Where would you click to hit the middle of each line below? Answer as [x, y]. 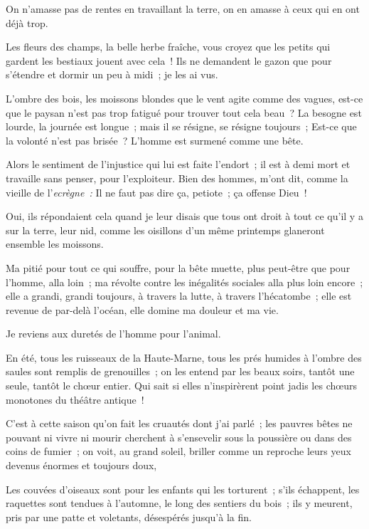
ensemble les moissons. [55, 244]
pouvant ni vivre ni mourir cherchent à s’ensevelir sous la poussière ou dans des [179, 437]
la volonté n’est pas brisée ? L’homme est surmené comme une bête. [155, 140]
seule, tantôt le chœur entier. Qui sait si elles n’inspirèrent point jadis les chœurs [181, 386]
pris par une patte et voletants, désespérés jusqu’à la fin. [129, 517]
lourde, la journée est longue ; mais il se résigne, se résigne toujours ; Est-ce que [181, 126]
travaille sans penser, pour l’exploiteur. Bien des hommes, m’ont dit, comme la [177, 178]
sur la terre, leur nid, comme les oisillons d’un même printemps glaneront [165, 230]
